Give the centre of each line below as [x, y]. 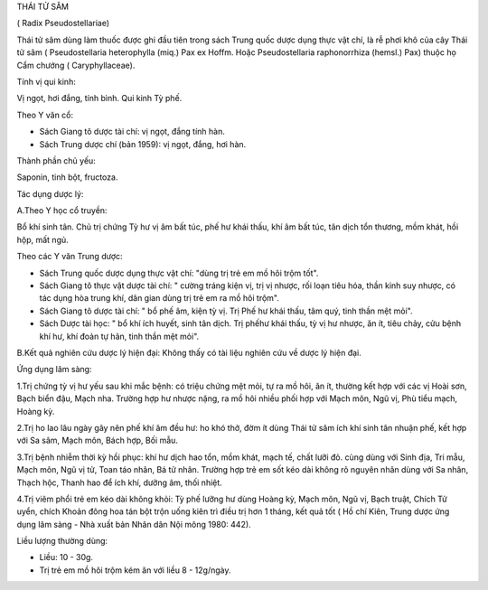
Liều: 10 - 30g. [66, 557]
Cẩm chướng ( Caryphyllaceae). [76, 65]
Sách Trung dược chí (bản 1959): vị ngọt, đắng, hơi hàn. [143, 144]
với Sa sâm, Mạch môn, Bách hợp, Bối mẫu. [97, 440]
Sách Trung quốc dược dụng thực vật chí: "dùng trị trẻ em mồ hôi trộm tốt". [179, 273]
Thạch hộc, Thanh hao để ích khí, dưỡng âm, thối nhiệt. [120, 482]
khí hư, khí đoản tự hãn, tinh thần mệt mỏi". [119, 336]
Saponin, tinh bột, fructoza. [67, 177]
